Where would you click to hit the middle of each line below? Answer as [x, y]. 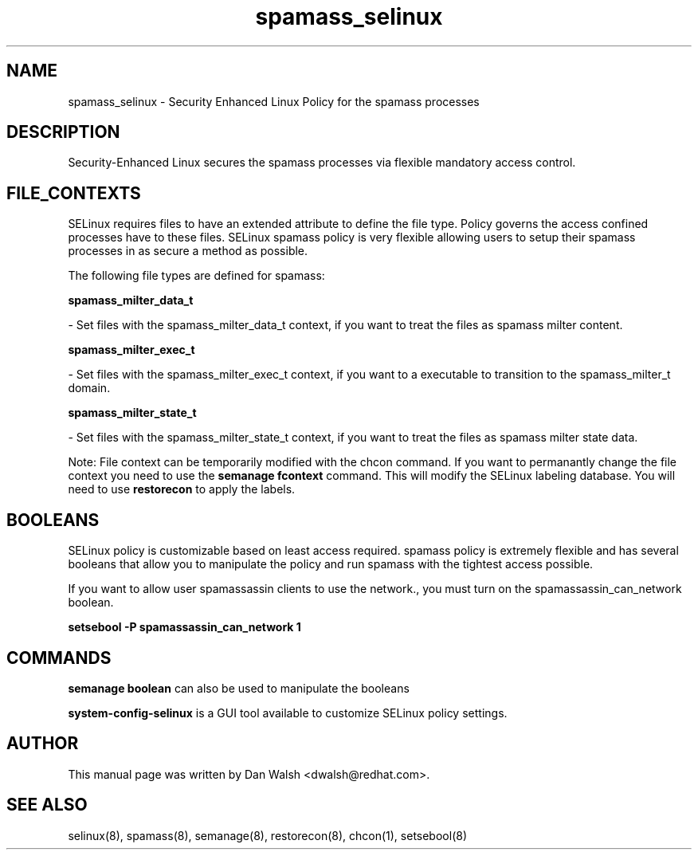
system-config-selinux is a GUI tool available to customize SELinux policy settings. [288, 713]
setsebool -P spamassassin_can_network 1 [184, 627]
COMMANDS [59, 658]
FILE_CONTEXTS [74, 193]
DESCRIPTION [63, 132]
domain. [89, 388]
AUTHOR [43, 744]
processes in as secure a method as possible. [188, 251]
